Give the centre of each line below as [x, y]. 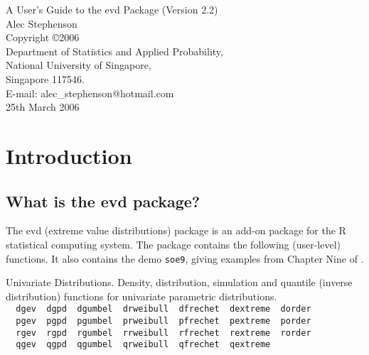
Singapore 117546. [45, 78]
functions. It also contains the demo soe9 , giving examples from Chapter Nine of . [185, 258]
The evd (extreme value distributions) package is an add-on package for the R [176, 230]
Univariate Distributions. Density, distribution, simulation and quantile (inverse [179, 282]
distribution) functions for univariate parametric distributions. [141, 296]
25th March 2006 [43, 107]
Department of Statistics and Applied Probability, [114, 51]
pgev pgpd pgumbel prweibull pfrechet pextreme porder [164, 321]
